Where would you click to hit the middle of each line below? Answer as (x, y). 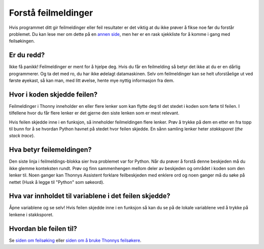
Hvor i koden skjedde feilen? (53, 94)
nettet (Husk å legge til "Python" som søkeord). (57, 182)
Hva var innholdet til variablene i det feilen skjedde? (90, 196)
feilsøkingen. (22, 41)
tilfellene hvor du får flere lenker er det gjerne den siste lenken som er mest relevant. (94, 113)
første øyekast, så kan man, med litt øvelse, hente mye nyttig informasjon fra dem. (92, 80)
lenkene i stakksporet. (31, 214)
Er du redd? (27, 55)
